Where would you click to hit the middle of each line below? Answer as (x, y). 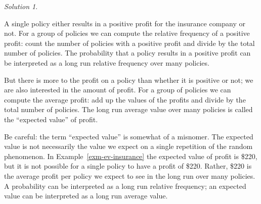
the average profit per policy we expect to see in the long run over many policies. (130, 175)
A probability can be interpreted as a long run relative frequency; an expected (125, 186)
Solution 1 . (21, 6)
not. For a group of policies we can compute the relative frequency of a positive (127, 33)
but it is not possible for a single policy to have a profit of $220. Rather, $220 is (128, 166)
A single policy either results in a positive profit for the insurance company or (125, 23)
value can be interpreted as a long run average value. (86, 196)
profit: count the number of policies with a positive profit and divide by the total (129, 43)
